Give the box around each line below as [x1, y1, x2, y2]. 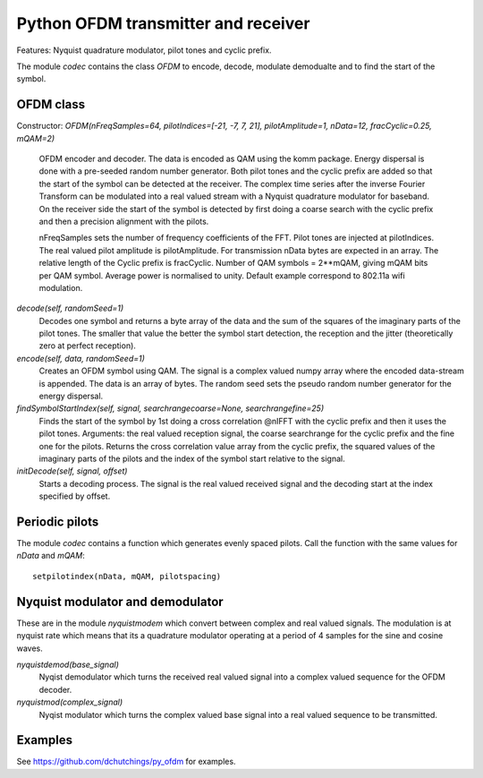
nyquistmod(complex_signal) [16, 697, 123, 707]
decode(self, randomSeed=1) [16, 303, 124, 313]
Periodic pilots [16, 514, 99, 529]
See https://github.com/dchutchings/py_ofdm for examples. [16, 757, 236, 767]
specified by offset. [38, 491, 111, 501]
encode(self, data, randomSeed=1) [16, 353, 145, 363]
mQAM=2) [16, 133, 55, 143]
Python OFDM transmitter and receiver [16, 13, 310, 33]
